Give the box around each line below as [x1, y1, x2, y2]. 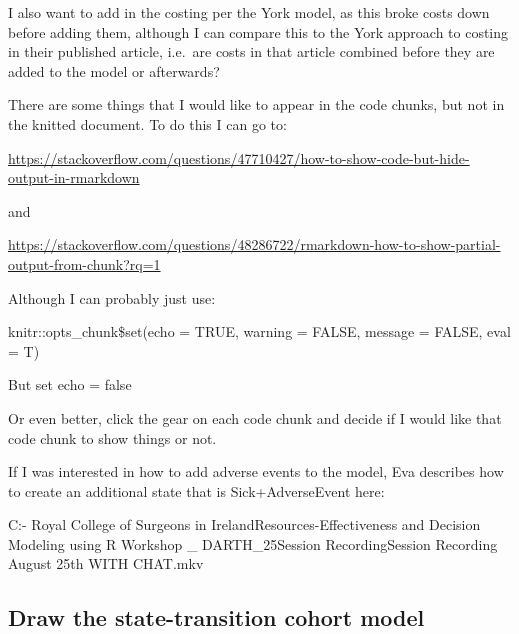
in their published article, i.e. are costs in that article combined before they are [8, 41, 495, 62]
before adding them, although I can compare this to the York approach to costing [8, 21, 509, 42]
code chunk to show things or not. [8, 427, 217, 448]
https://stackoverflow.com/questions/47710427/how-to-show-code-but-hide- [8, 147, 470, 168]
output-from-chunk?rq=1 [8, 253, 161, 274]
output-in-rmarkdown [8, 167, 140, 188]
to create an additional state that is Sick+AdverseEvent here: [8, 480, 385, 501]
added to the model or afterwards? [8, 60, 220, 81]
